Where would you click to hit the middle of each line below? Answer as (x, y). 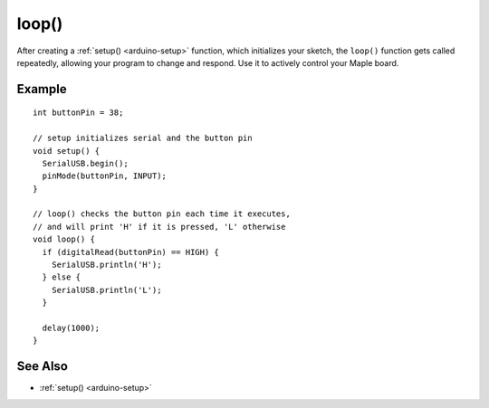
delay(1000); (71, 327)
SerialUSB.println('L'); (106, 290)
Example (42, 89)
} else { (62, 277)
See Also (42, 366)
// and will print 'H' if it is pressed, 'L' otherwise (159, 227)
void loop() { (64, 239)
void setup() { (67, 151)
